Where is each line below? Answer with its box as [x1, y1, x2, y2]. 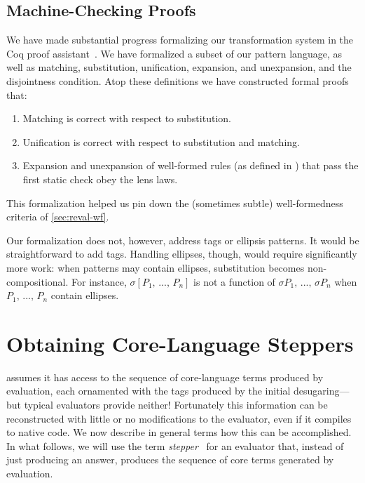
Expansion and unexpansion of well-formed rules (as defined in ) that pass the [22, 158, 359, 173]
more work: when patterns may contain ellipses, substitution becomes [6, 260, 305, 274]
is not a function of [193, 274, 275, 289]
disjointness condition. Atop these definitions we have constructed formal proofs [6, 73, 349, 88]
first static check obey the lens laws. [22, 171, 178, 186]
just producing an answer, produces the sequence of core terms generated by [6, 452, 334, 467]
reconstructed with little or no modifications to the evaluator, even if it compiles [6, 411, 352, 425]
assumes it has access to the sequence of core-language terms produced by [6, 369, 324, 384]
